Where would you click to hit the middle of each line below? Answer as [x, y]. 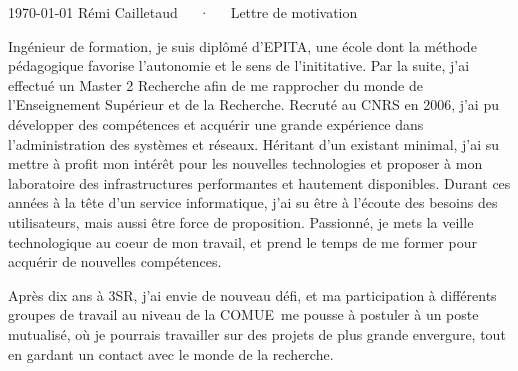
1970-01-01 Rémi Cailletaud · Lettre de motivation [183, 12]
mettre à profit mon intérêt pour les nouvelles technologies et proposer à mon [245, 163]
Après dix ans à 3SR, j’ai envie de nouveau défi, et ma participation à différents [252, 294]
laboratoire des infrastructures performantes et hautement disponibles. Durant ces [259, 182]
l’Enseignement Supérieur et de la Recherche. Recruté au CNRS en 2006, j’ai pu [253, 104]
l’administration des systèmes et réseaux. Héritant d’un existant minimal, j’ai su [254, 143]
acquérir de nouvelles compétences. [115, 261]
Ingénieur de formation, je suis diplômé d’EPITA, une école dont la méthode [242, 45]
